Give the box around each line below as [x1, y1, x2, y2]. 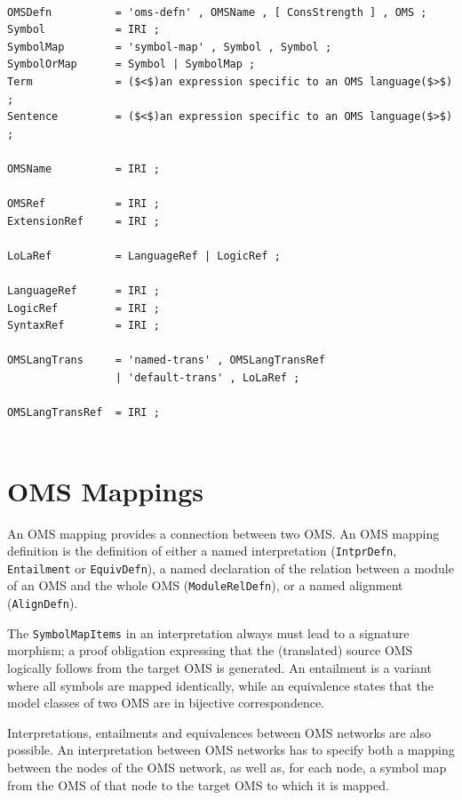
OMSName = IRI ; [7, 162, 160, 175]
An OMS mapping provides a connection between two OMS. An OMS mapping [7, 524, 440, 542]
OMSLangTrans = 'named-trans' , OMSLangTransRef [7, 354, 325, 367]
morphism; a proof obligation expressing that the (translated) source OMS [7, 641, 413, 660]
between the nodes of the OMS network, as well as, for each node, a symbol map [7, 758, 447, 776]
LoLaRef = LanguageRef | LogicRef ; [7, 249, 281, 262]
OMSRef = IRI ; [7, 197, 160, 211]
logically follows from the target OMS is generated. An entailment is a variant [7, 659, 432, 677]
